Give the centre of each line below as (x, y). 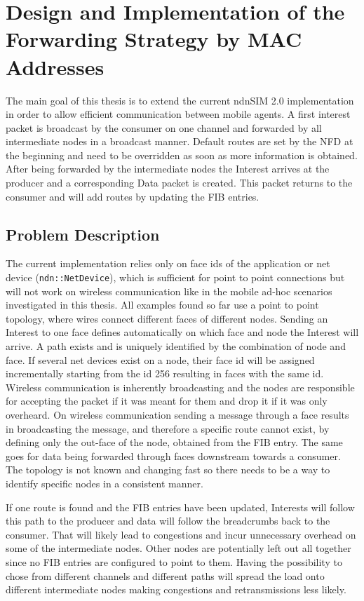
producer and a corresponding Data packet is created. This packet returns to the (179, 183)
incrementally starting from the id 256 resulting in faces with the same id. (165, 373)
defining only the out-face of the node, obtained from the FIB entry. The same (174, 442)
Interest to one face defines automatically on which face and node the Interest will (182, 332)
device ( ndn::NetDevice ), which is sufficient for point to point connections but (175, 277)
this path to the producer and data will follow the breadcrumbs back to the (168, 521)
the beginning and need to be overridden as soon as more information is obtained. (182, 155)
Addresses (55, 66)
